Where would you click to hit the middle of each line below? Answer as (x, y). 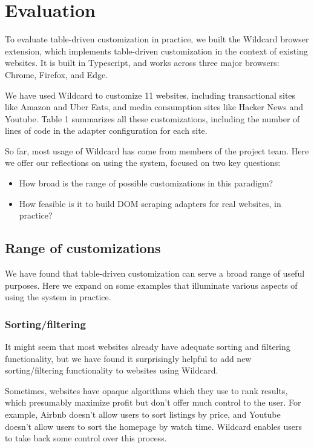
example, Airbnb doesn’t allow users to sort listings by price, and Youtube (143, 414)
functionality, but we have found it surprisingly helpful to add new (128, 358)
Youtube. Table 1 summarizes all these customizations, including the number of (152, 118)
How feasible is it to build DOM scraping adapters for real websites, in (150, 203)
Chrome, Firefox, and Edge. (57, 74)
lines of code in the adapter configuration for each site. (106, 130)
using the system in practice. (58, 297)
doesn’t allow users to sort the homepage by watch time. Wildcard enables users (154, 426)
